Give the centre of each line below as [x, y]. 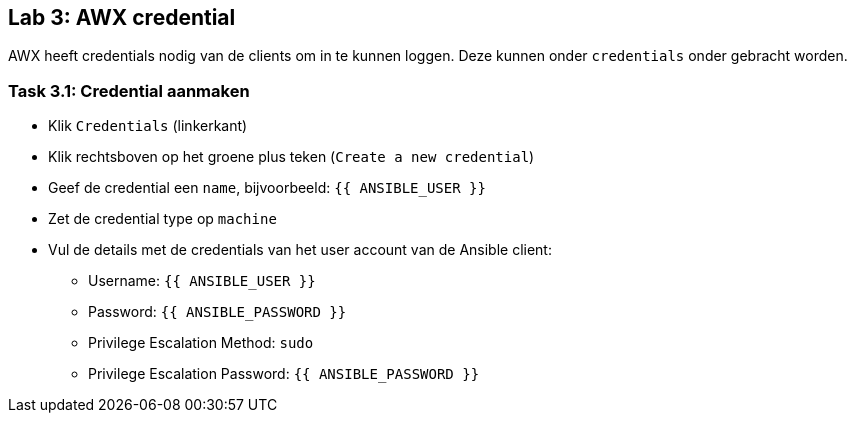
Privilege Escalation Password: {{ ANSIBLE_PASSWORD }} [284, 374]
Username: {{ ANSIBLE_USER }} [202, 281]
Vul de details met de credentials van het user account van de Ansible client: [300, 250]
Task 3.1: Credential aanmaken [129, 90]
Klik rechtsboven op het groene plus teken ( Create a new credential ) [291, 157]
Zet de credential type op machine [162, 219]
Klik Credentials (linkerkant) [148, 126]
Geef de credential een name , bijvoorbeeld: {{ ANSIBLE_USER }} [267, 188]
